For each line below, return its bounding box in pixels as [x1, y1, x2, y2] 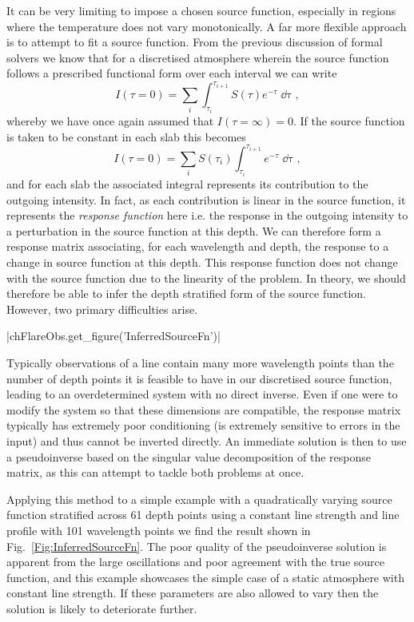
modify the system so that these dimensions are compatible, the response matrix [6, 401, 401, 418]
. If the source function [293, 112, 405, 129]
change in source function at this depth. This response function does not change [6, 254, 398, 270]
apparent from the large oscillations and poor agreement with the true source [6, 553, 385, 570]
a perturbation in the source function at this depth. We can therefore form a [6, 222, 381, 239]
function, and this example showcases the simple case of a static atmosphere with [6, 569, 404, 585]
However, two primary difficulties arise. [6, 300, 198, 317]
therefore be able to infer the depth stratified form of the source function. [6, 285, 366, 302]
